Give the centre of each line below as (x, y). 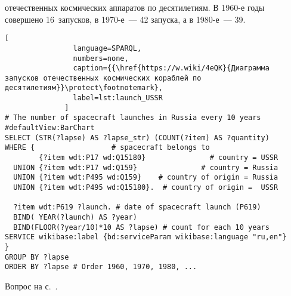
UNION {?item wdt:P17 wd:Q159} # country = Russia (146, 167)
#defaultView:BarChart (50, 128)
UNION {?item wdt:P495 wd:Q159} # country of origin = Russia (146, 178)
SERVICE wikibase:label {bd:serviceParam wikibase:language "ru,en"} (146, 237)
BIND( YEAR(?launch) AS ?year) (75, 217)
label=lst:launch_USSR (118, 98)
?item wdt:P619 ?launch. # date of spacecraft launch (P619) (137, 207)
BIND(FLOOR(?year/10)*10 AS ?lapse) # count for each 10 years (141, 227)
